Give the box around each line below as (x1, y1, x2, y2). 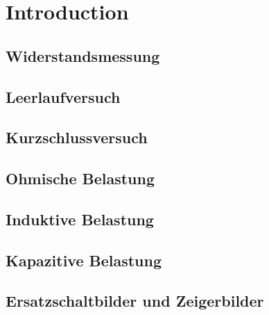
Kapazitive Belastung (6, 249, 162, 270)
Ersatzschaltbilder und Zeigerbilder (6, 290, 264, 312)
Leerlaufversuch (6, 86, 121, 107)
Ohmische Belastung (6, 168, 155, 189)
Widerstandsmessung (6, 45, 160, 66)
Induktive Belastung (6, 208, 154, 229)
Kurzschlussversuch (6, 127, 148, 148)
